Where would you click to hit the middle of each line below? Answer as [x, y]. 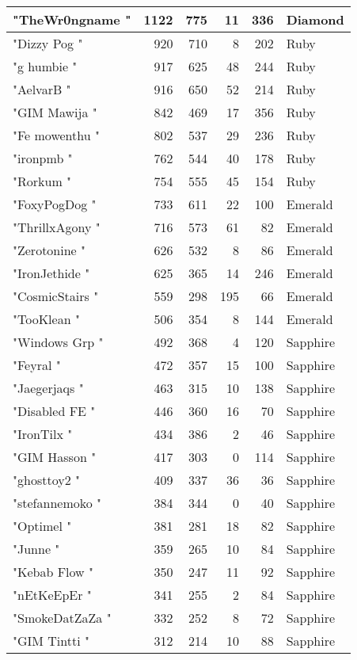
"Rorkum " [42, 181]
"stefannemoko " [57, 503]
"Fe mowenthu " [56, 135]
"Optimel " [42, 526]
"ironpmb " [43, 158]
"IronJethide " [51, 273]
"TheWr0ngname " [72, 19]
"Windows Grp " [58, 342]
